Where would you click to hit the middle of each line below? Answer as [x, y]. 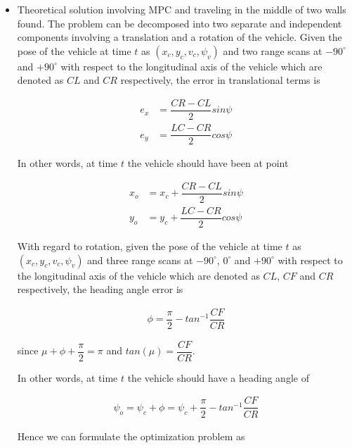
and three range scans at [140, 260]
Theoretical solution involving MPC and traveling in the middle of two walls [182, 9]
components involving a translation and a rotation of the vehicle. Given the [180, 37]
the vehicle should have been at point [208, 163]
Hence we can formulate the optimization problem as [131, 436]
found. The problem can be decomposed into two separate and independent [180, 23]
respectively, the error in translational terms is [220, 80]
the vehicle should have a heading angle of [218, 377]
